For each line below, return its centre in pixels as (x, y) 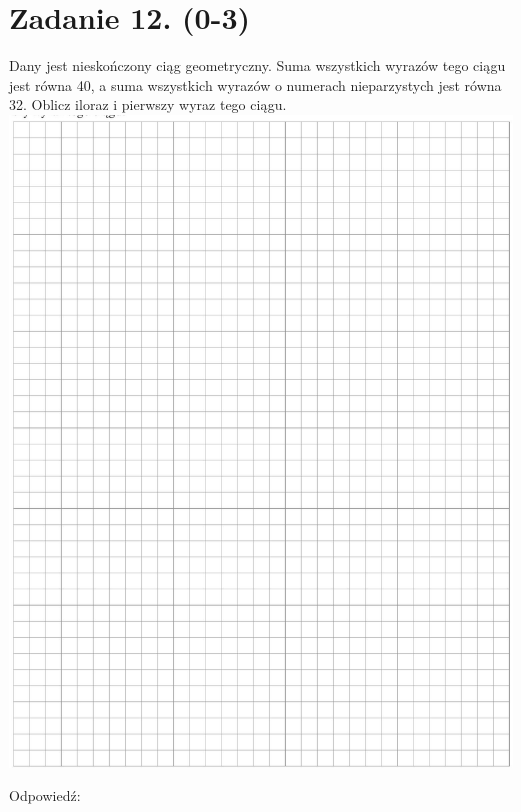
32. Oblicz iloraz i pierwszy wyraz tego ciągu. (148, 104)
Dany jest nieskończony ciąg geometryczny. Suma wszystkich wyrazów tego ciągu (257, 65)
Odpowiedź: (45, 795)
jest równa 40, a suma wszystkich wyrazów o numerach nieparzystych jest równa (255, 84)
